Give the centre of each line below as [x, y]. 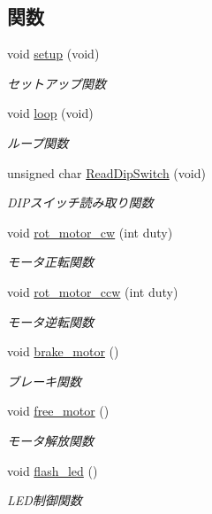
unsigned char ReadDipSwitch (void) [106, 172]
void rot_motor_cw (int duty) [90, 232]
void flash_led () [53, 470]
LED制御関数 [45, 500]
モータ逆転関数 [50, 321]
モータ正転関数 [50, 262]
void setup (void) [53, 54]
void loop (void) [50, 113]
